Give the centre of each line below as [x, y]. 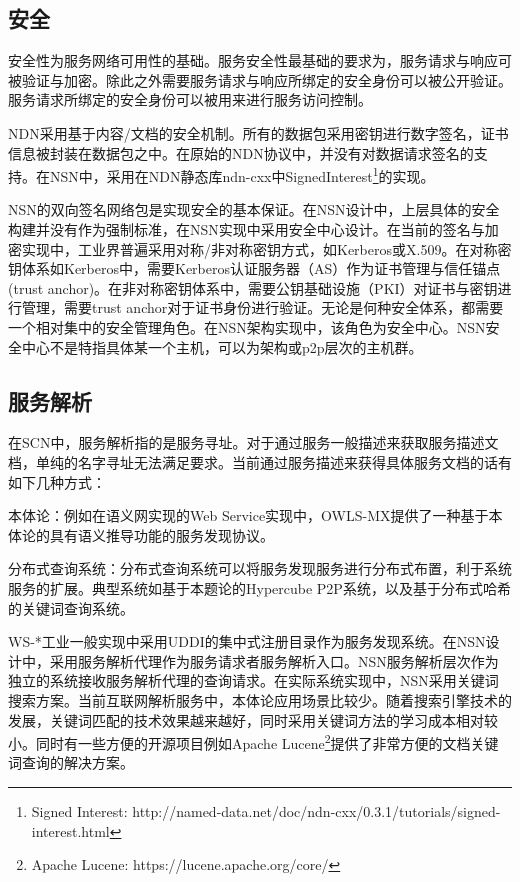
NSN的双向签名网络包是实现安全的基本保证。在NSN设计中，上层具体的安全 [254, 209]
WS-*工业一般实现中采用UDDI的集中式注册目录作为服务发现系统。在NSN [247, 641]
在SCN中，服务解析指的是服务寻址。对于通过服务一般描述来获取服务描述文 [253, 442]
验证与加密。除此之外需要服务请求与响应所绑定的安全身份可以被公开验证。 [266, 79]
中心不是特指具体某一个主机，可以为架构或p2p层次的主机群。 [222, 346]
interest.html [70, 830]
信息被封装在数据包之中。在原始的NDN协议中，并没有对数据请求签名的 [241, 152]
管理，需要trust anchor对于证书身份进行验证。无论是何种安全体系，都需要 [262, 307]
